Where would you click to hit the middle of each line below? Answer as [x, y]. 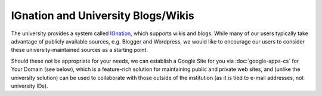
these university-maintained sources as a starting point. [80, 50]
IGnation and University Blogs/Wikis [103, 16]
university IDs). [30, 86]
